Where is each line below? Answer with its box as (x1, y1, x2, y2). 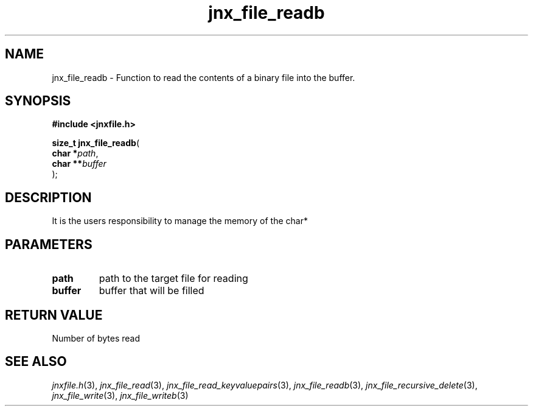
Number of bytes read (52, 332, 141, 343)
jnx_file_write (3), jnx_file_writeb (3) (52, 390, 189, 401)
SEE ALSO (5, 354, 67, 370)
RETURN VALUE (5, 307, 103, 323)
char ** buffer (52, 158, 106, 169)
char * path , (52, 148, 99, 159)
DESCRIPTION (5, 189, 92, 205)
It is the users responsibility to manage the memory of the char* (52, 216, 308, 227)
